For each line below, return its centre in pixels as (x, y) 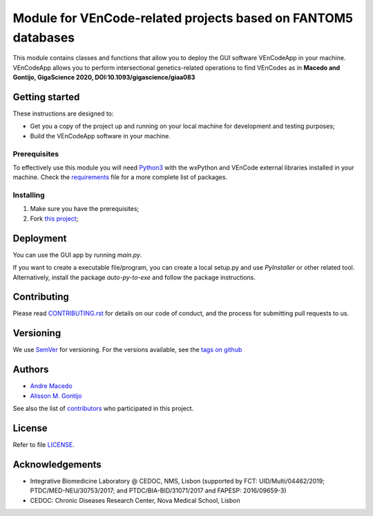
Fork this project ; (54, 219)
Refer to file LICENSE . (44, 444)
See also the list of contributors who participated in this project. (103, 409)
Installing (29, 195)
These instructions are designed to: (63, 113)
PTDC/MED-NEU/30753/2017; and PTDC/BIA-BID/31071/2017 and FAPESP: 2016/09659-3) (158, 490)
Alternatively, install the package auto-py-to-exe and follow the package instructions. (134, 277)
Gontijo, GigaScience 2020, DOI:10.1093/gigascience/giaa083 (104, 77)
